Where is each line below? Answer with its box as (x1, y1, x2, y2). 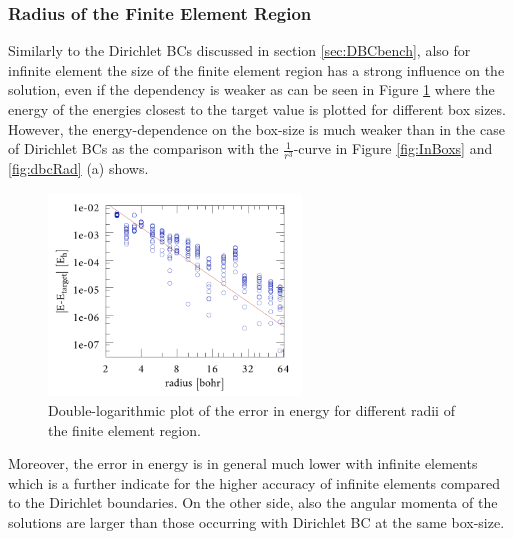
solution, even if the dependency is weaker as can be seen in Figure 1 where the (8, 79, 495, 100)
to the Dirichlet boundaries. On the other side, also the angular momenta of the (8, 492, 498, 513)
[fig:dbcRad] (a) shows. (8, 158, 149, 179)
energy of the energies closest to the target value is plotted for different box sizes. (8, 99, 506, 119)
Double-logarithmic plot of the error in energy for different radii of (48, 400, 455, 421)
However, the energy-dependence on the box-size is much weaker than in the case (8, 118, 505, 139)
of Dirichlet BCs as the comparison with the (8, 138, 279, 159)
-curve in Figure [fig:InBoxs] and (293, 138, 493, 159)
